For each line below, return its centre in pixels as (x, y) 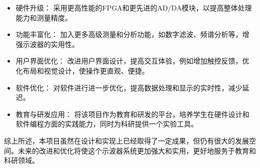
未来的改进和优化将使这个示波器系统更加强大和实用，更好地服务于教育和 (137, 150)
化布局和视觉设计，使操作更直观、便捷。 (82, 70)
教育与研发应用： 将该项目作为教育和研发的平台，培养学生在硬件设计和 (132, 114)
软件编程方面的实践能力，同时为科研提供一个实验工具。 (107, 124)
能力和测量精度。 (44, 17)
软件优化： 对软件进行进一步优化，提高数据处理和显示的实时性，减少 (129, 87)
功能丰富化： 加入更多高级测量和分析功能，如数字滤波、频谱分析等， (129, 34)
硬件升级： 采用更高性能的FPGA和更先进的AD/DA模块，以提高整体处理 (134, 7)
